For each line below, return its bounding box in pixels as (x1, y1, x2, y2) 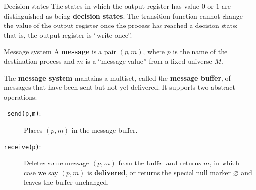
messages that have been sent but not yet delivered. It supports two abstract (4, 82, 235, 92)
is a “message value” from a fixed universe (85, 55, 212, 66)
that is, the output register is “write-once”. (4, 29, 132, 40)
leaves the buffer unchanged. (24, 177, 109, 187)
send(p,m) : (7, 108, 41, 118)
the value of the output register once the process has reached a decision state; (4, 20, 238, 30)
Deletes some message (24, 158, 90, 168)
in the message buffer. (71, 125, 138, 135)
